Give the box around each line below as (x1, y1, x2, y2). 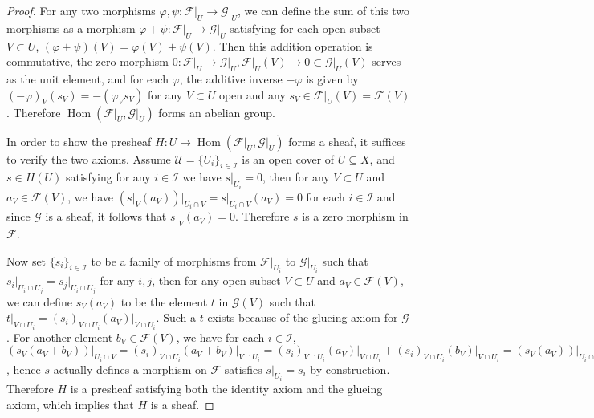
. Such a (156, 309, 196, 326)
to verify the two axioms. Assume (6, 150, 171, 167)
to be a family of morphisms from (91, 252, 257, 269)
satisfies (224, 360, 262, 377)
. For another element (6, 328, 113, 345)
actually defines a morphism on (53, 360, 207, 377)
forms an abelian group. (158, 103, 275, 120)
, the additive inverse (179, 70, 283, 87)
